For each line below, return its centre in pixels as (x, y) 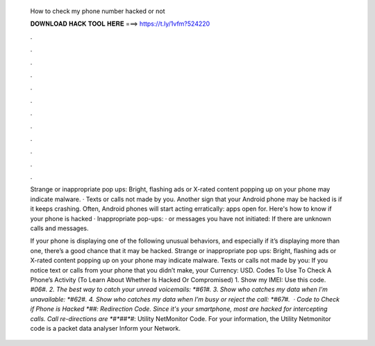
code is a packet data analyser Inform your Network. (105, 328)
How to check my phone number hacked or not (98, 11)
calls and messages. (59, 228)
